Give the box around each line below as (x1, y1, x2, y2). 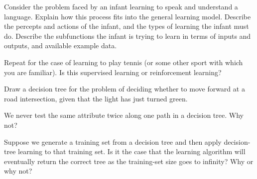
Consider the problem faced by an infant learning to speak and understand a (4, 1, 238, 11)
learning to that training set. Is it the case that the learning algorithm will (18, 146, 246, 157)
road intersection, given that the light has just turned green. (4, 93, 188, 103)
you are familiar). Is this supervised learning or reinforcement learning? (4, 67, 222, 77)
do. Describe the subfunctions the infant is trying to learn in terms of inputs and (4, 30, 251, 41)
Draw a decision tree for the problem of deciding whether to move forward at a (4, 84, 245, 94)
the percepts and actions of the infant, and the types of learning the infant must (4, 21, 249, 31)
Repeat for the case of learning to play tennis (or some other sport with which (4, 57, 243, 67)
